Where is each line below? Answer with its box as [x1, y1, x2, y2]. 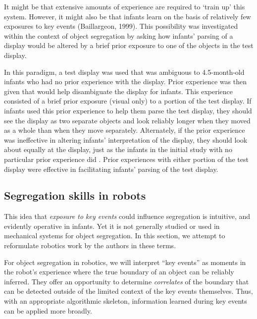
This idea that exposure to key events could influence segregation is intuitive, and [4, 211, 251, 221]
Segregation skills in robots [4, 188, 146, 203]
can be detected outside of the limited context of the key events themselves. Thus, [4, 286, 253, 296]
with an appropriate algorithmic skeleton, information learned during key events [4, 296, 247, 306]
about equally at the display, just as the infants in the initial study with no [4, 144, 232, 155]
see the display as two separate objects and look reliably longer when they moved [4, 115, 251, 125]
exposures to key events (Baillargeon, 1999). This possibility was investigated [4, 21, 238, 31]
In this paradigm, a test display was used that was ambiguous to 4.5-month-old [4, 66, 245, 77]
